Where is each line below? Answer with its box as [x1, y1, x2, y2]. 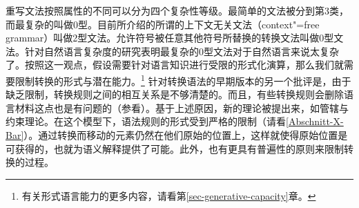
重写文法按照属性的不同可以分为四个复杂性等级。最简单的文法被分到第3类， [6, 3, 349, 17]
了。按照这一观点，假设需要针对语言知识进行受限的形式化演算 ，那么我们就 [6, 57, 344, 72]
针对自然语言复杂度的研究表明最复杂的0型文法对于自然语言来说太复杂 [25, 44, 339, 58]
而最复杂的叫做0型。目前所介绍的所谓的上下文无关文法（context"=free [6, 17, 320, 31]
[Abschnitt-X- [286, 114, 344, 129]
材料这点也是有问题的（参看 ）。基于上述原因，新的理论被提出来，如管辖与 [14, 100, 349, 115]
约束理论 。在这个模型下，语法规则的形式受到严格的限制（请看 [6, 114, 286, 129]
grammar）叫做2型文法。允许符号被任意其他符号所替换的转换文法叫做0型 [6, 30, 334, 45]
